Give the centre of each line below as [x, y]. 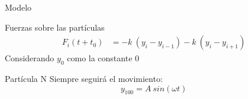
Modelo [18, 7]
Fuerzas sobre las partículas [55, 27]
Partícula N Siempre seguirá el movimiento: [84, 79]
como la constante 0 [103, 58]
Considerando [30, 58]
